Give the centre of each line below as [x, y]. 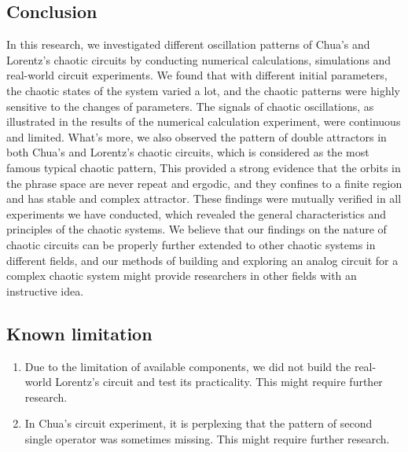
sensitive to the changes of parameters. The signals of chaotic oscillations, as [190, 106]
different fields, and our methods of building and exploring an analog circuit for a [202, 260]
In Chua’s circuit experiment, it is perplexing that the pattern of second [198, 423]
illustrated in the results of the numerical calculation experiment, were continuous [204, 121]
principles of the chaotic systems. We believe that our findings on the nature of [197, 229]
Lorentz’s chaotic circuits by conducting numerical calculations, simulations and [199, 59]
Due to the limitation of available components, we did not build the [188, 366]
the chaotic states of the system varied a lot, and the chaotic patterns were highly [203, 90]
